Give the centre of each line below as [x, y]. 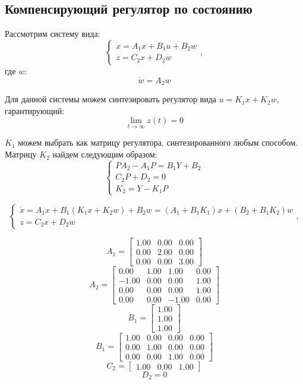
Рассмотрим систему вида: [53, 34]
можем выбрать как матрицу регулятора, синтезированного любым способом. [158, 142]
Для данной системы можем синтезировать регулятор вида [111, 99]
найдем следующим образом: [105, 154]
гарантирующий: [35, 110]
